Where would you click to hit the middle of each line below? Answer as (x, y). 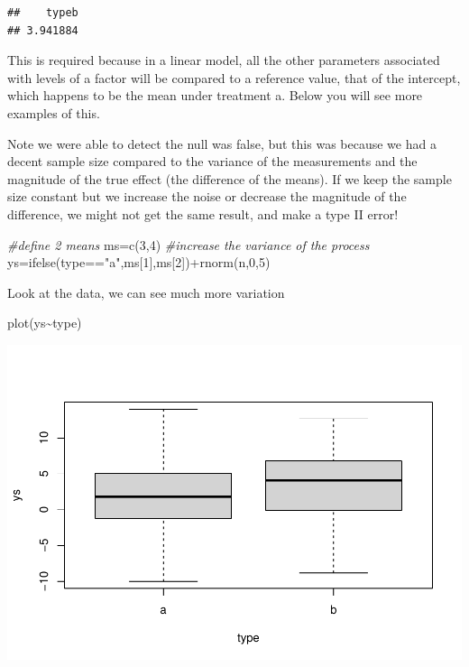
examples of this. (54, 112)
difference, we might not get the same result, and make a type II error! (203, 213)
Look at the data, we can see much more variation (146, 292)
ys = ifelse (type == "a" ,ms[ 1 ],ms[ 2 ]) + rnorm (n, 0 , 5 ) (139, 262)
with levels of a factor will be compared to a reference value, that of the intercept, (234, 77)
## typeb (43, 13)
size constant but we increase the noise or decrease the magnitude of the (207, 196)
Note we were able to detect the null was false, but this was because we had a (222, 143)
